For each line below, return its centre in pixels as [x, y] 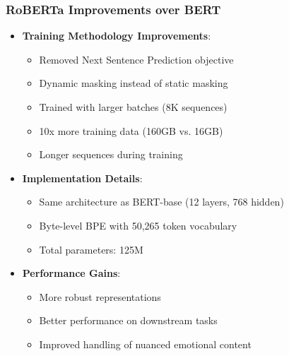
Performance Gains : [71, 273]
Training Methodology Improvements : [117, 36]
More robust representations [100, 296]
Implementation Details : [82, 178]
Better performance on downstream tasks [128, 320]
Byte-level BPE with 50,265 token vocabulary [138, 225]
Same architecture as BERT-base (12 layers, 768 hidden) [161, 202]
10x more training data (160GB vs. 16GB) [131, 130]
